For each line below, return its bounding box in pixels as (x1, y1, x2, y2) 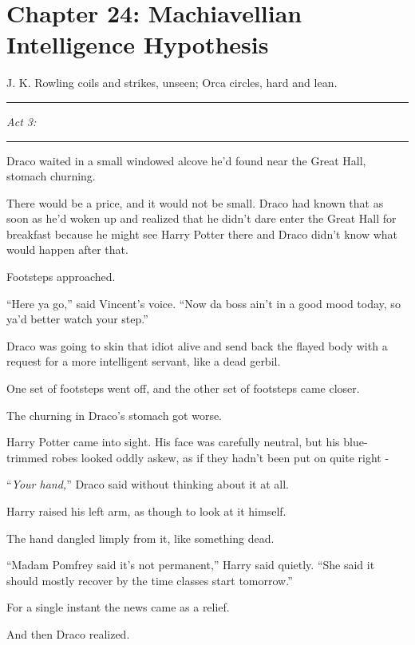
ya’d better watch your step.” (6, 311, 148, 327)
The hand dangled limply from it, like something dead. (6, 529, 275, 546)
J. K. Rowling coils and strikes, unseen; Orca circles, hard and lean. (6, 74, 338, 91)
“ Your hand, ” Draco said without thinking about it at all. (6, 476, 289, 493)
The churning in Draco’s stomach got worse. (6, 406, 223, 423)
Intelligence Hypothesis (6, 28, 269, 61)
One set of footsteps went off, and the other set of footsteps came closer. (6, 380, 360, 397)
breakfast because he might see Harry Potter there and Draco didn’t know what (6, 225, 398, 242)
